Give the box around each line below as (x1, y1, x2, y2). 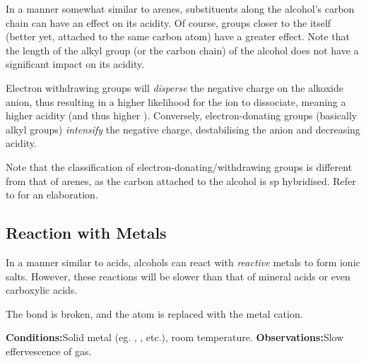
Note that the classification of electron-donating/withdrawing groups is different (6, 159, 353, 174)
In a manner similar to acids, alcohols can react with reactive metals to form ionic (6, 254, 360, 269)
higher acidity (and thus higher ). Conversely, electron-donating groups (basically (6, 108, 358, 123)
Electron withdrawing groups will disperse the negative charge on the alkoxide (6, 80, 343, 95)
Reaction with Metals (6, 222, 167, 244)
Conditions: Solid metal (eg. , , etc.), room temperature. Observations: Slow (6, 330, 344, 345)
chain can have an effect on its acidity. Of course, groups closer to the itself (6, 15, 331, 30)
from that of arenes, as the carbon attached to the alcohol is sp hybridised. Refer (6, 173, 356, 188)
